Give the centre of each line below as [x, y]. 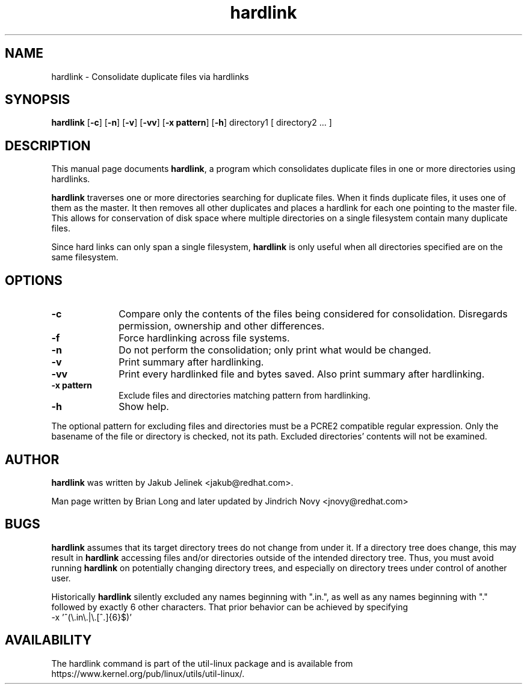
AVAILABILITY [48, 640]
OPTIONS [34, 280]
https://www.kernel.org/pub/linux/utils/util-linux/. [148, 673]
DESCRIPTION [48, 145]
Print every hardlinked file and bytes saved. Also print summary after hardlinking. [302, 374]
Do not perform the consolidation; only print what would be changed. [275, 350]
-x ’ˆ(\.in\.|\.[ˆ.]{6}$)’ [91, 617]
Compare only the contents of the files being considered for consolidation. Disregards [313, 314]
